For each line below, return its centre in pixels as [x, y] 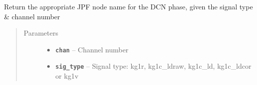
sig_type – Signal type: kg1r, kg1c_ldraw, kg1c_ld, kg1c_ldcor [153, 66]
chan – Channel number [92, 49]
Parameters [41, 33]
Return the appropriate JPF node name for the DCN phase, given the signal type [128, 6]
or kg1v [67, 76]
